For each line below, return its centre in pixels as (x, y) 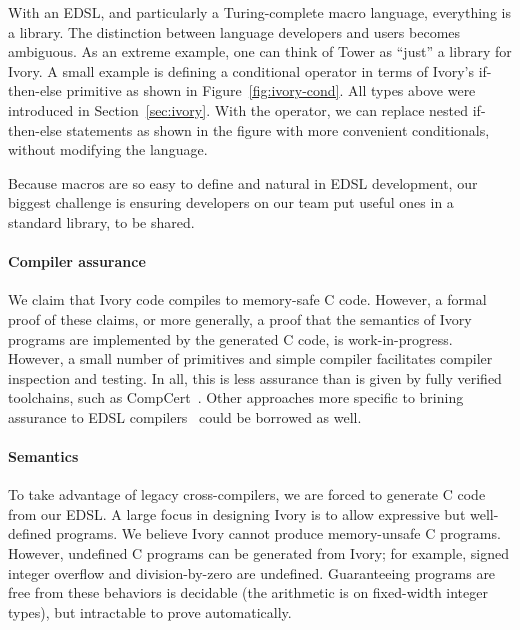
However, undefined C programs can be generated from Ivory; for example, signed (258, 553)
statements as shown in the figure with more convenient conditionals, (278, 129)
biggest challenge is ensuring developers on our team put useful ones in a (231, 202)
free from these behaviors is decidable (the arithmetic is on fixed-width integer (248, 592)
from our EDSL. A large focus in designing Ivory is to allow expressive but (237, 513)
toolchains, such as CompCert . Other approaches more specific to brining (236, 397)
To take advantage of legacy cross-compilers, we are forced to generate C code (247, 494)
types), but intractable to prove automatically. (150, 611)
